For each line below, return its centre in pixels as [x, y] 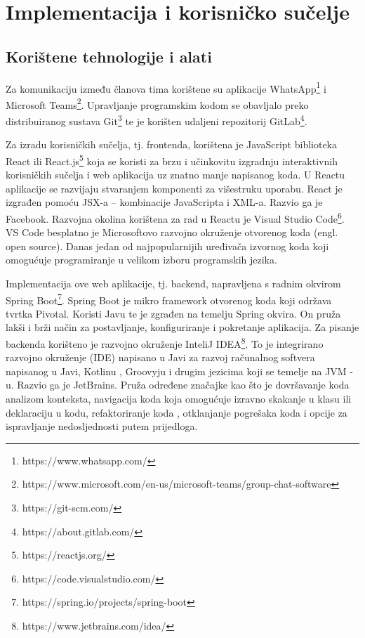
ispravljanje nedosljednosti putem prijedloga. [102, 426]
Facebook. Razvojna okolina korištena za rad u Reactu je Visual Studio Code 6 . [175, 217]
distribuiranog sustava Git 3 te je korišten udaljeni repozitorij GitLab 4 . [157, 120]
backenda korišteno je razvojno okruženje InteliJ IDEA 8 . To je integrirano [165, 343]
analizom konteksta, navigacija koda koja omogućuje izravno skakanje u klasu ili [179, 399]
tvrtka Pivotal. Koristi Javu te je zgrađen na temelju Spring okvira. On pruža [173, 313]
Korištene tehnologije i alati [109, 56]
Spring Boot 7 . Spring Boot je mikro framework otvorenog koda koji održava [169, 299]
